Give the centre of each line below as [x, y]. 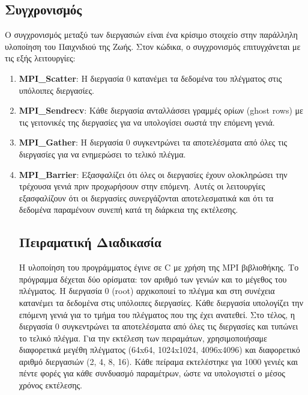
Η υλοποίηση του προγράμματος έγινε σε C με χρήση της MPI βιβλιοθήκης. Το [159, 267]
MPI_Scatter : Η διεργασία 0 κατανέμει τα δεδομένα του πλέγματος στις [150, 78]
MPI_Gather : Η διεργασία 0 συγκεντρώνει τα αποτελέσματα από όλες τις [153, 142]
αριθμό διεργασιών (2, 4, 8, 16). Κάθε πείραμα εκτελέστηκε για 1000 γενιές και [158, 361]
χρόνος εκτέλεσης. [50, 385]
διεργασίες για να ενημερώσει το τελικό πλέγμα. [102, 154]
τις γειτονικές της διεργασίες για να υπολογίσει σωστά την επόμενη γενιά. [147, 122]
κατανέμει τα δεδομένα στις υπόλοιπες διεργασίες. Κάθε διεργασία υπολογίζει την [161, 302]
